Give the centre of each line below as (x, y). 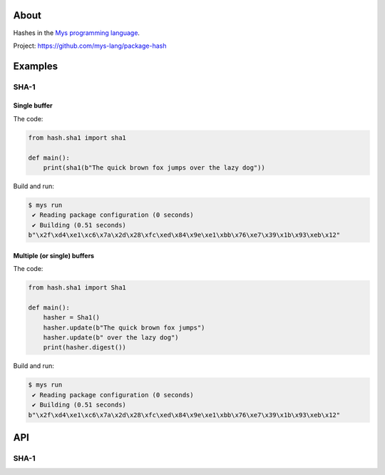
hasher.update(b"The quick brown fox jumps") (124, 327)
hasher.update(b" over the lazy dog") (111, 338)
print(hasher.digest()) (84, 347)
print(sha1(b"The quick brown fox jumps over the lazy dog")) (154, 168)
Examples (36, 66)
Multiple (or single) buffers (54, 255)
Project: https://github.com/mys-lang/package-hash (90, 46)
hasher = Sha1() (71, 318)
